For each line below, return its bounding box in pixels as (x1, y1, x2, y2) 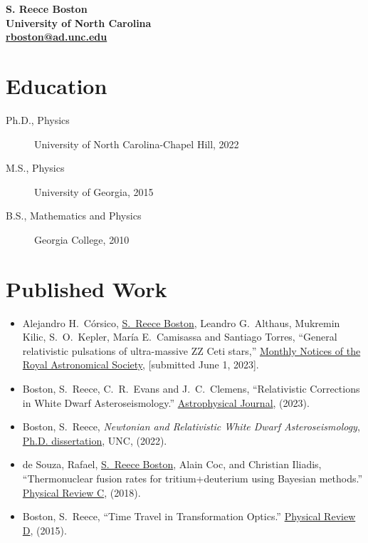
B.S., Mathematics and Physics (6, 208, 142, 223)
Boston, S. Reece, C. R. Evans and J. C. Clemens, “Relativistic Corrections (22, 381, 360, 395)
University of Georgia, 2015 (34, 184, 154, 199)
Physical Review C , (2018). (22, 485, 141, 500)
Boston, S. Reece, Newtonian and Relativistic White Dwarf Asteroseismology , (22, 419, 360, 434)
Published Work (6, 274, 167, 303)
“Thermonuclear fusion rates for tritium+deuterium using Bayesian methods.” (22, 470, 363, 485)
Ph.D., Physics (6, 112, 70, 127)
